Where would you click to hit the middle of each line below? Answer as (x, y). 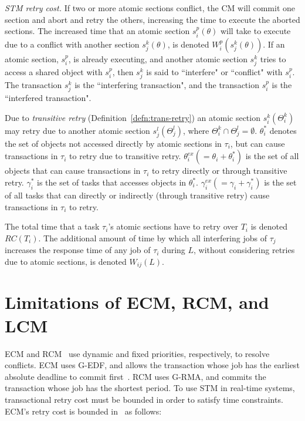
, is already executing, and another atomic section (158, 58)
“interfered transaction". (48, 98)
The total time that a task (52, 226)
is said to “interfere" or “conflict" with (214, 71)
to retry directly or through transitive (219, 171)
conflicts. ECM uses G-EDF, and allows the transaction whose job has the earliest (152, 365)
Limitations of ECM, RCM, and (137, 302)
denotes (283, 130)
